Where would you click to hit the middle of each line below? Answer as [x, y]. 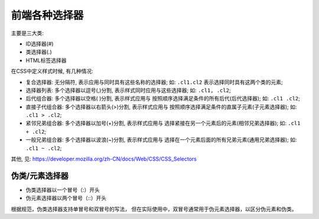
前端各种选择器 [47, 15]
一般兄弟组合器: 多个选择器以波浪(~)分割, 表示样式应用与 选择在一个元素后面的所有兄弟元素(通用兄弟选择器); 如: [161, 140]
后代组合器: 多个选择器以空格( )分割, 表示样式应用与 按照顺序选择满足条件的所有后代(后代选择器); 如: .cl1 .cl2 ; [163, 99]
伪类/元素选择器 [40, 176]
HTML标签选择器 [46, 60]
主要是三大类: [27, 33]
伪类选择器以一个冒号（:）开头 [63, 189]
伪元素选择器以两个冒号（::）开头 [66, 198]
